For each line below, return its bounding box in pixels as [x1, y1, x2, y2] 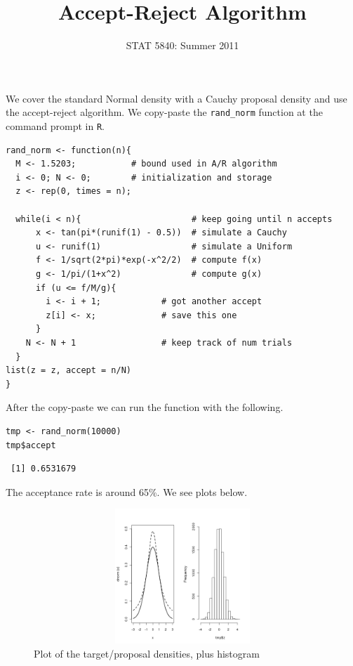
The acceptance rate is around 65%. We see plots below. [6, 484, 248, 499]
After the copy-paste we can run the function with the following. [6, 400, 284, 414]
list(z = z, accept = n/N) [6, 365, 131, 376]
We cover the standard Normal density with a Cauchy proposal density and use [6, 91, 347, 105]
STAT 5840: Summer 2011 [126, 38, 239, 53]
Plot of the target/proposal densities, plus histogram [34, 646, 260, 660]
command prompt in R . [6, 118, 105, 133]
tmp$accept [6, 440, 56, 450]
